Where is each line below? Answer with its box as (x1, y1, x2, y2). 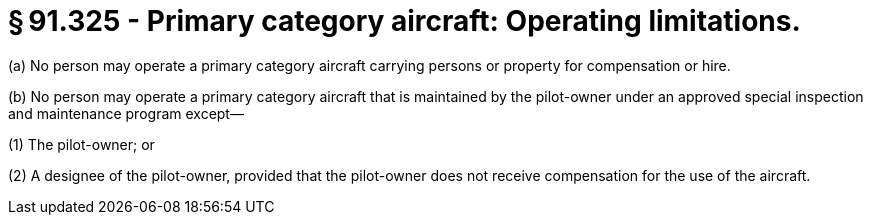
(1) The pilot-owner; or (8, 135, 155, 153)
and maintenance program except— (8, 104, 244, 122)
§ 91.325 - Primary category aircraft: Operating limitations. (8, 4, 801, 38)
